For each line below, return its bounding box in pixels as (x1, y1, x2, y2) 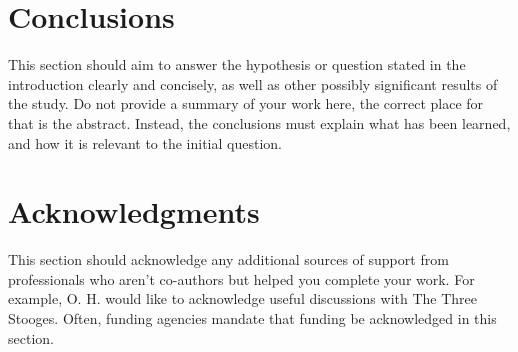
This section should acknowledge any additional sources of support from (8, 249, 449, 270)
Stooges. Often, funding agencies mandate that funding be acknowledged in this (8, 308, 497, 328)
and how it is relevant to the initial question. (8, 132, 282, 153)
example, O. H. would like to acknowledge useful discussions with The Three (8, 288, 477, 309)
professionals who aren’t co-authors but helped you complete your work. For (8, 268, 475, 289)
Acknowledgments (8, 191, 260, 232)
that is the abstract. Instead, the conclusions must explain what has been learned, (8, 112, 511, 133)
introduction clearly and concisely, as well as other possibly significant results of (8, 73, 498, 94)
